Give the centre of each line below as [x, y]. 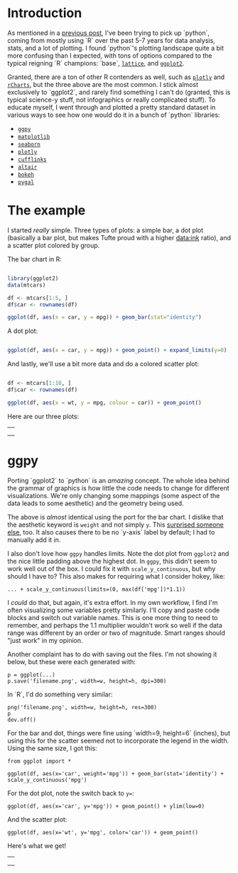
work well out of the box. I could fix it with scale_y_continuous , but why [112, 569]
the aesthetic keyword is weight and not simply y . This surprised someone [115, 525]
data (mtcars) [27, 285]
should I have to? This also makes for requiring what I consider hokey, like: [116, 577]
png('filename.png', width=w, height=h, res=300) [82, 708]
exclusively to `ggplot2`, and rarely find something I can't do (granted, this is [119, 92]
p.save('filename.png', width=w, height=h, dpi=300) [87, 681]
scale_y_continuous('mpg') [47, 780]
